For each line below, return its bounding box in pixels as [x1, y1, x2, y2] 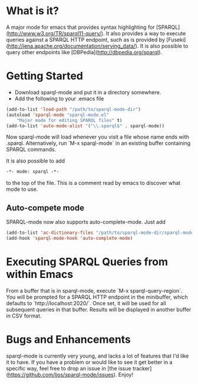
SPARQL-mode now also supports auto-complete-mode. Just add [6, 219, 166, 226]
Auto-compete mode [6, 203, 84, 213]
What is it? [6, 4, 60, 18]
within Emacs [6, 268, 74, 281]
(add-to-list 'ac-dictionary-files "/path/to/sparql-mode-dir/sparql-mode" [6, 230, 196, 236]
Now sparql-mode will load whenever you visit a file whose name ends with [6, 134, 190, 141]
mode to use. [6, 186, 38, 193]
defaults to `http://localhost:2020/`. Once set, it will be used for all [6, 299, 166, 307]
